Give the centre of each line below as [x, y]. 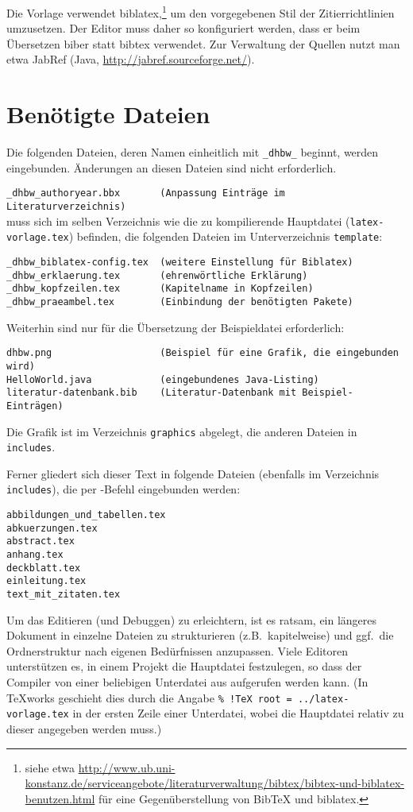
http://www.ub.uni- [127, 767]
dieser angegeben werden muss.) [84, 728]
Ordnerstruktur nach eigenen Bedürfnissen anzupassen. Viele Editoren [177, 650]
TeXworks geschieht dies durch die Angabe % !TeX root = [149, 697]
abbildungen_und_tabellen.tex [86, 515]
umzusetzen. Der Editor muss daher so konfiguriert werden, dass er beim [183, 28]
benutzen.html [60, 798]
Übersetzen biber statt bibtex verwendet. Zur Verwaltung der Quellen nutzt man [203, 43]
